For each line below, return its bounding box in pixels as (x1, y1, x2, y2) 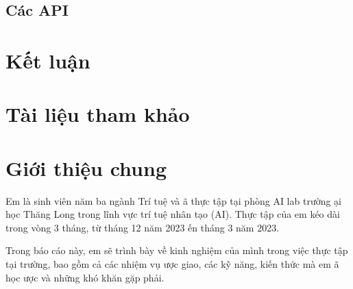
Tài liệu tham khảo (5, 100, 190, 128)
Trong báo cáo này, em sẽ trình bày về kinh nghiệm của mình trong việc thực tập (5, 243, 348, 257)
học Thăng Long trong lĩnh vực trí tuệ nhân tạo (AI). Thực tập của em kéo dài (5, 207, 340, 221)
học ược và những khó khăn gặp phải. (5, 270, 165, 284)
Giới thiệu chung (5, 153, 167, 181)
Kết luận (5, 46, 90, 74)
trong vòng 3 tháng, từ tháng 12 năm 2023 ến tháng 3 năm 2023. (5, 220, 280, 234)
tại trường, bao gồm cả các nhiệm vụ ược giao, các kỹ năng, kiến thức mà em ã (5, 257, 339, 271)
